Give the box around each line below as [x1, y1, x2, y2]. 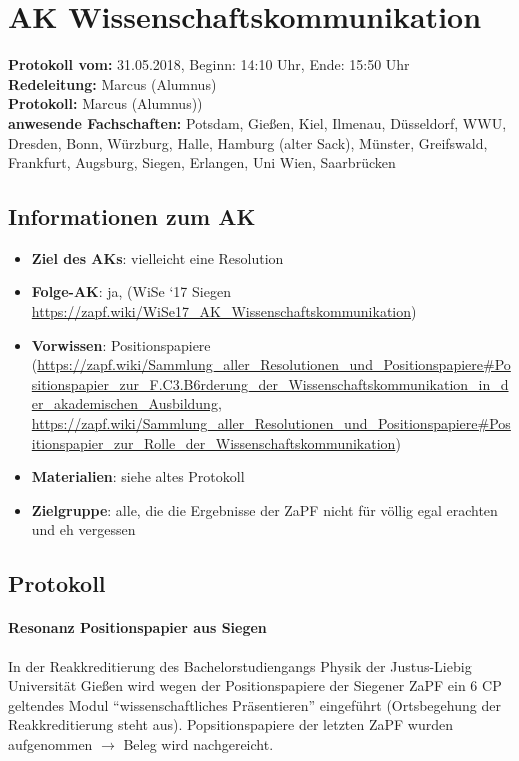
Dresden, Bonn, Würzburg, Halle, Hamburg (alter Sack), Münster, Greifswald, [8, 132, 488, 153]
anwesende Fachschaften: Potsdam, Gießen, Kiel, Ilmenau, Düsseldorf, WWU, [8, 112, 507, 133]
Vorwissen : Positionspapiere [31, 334, 211, 355]
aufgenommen [8, 733, 93, 754]
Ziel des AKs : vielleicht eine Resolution [31, 247, 284, 268]
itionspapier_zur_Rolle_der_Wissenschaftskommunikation [31, 432, 396, 453]
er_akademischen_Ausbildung [31, 393, 218, 414]
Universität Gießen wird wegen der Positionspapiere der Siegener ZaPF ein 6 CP [8, 675, 502, 696]
